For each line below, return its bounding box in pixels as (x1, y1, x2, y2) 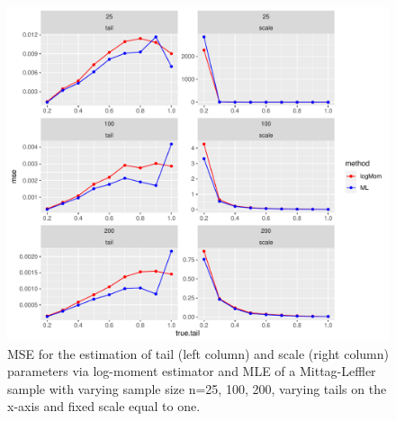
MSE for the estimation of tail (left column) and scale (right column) (7, 344, 389, 363)
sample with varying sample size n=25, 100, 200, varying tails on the (7, 379, 387, 398)
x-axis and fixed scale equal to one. (7, 397, 201, 416)
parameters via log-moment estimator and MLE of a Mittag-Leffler (7, 362, 376, 381)
